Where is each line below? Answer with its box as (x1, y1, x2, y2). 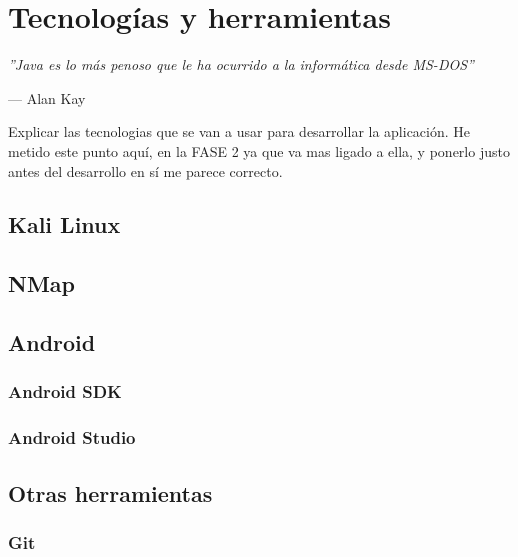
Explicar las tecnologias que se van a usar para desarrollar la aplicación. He (8, 121, 471, 142)
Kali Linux (8, 209, 121, 240)
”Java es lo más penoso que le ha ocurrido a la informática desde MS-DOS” (8, 54, 474, 75)
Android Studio (8, 425, 136, 450)
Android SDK (8, 379, 122, 404)
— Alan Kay (8, 87, 86, 108)
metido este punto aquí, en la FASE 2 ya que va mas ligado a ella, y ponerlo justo (8, 140, 510, 161)
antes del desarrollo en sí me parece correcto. (8, 160, 283, 181)
